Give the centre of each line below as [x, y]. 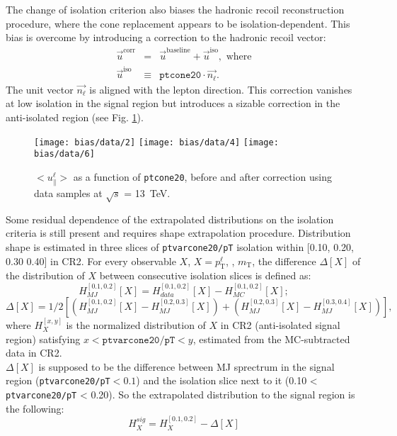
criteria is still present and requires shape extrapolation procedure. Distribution [178, 233]
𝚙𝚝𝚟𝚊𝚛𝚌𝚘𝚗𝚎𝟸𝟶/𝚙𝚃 [139, 340]
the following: [35, 408]
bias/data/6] [64, 154]
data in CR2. [34, 353]
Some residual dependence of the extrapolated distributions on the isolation [170, 219]
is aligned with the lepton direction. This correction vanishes [221, 89]
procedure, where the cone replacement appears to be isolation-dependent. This [178, 23]
